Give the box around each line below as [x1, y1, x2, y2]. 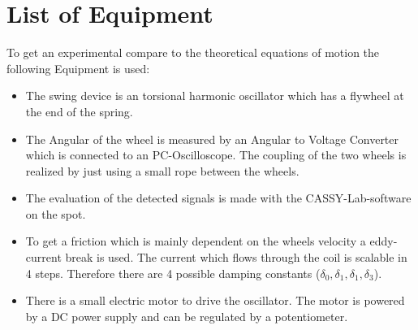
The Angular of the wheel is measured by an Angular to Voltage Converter [25, 130, 399, 147]
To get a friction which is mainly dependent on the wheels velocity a [25, 232, 366, 250]
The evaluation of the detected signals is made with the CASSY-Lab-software [25, 189, 412, 206]
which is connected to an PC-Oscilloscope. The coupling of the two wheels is [25, 146, 407, 163]
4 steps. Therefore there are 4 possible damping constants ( [25, 264, 321, 281]
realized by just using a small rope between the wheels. [25, 162, 299, 179]
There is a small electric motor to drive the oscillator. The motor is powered [25, 292, 405, 309]
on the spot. [25, 205, 86, 222]
